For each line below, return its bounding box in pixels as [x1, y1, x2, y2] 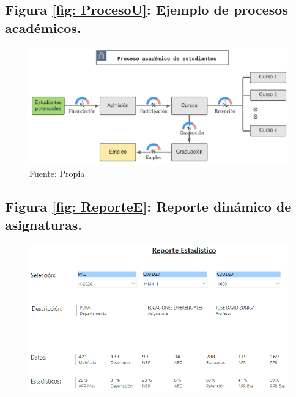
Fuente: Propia [29, 167, 85, 180]
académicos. [5, 18, 81, 37]
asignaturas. [5, 215, 82, 234]
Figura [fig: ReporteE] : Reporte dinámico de [5, 197, 292, 216]
